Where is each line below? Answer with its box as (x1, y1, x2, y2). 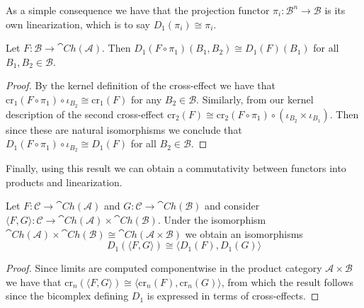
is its (324, 3, 346, 17)
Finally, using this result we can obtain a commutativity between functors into (6, 161, 346, 176)
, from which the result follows (221, 274, 353, 289)
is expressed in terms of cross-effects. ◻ (147, 288, 319, 303)
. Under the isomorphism (157, 212, 266, 227)
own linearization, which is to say (6, 16, 150, 31)
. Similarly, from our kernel (196, 91, 314, 106)
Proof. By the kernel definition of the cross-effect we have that (6, 78, 276, 93)
